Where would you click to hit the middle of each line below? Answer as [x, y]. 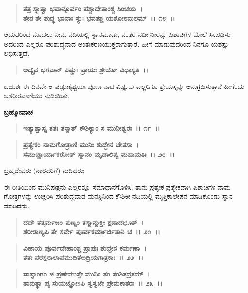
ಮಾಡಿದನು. [17, 205]
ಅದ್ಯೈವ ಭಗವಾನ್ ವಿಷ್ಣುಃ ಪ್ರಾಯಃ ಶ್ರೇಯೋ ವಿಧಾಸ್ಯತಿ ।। [86, 69]
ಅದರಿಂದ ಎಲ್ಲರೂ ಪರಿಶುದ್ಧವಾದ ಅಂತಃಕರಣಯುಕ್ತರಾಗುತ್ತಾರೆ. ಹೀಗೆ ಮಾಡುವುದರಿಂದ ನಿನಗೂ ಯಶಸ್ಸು [116, 43]
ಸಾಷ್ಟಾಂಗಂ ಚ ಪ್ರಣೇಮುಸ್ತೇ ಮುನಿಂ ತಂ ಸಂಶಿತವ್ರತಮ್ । [86, 273]
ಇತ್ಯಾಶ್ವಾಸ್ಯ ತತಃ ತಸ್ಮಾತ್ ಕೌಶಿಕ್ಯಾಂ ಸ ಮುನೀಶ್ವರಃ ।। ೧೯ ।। [91, 128]
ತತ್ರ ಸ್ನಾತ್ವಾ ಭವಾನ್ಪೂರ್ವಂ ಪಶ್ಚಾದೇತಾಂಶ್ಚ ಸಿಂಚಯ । [83, 8]
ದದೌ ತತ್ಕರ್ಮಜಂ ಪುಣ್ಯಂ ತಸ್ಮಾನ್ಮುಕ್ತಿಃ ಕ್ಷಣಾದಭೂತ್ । [83, 222]
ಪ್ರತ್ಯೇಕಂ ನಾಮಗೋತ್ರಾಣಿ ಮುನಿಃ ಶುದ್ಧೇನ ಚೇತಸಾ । [81, 144]
